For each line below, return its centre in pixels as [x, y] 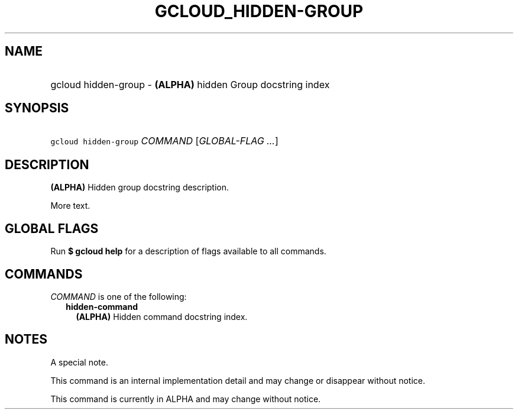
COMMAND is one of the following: [119, 296]
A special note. [79, 362]
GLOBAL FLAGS [52, 228]
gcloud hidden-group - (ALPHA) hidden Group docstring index [190, 84]
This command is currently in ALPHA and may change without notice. [186, 399]
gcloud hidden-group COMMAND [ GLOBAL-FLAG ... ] [164, 141]
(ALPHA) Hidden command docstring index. [162, 316]
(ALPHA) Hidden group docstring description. [140, 187]
